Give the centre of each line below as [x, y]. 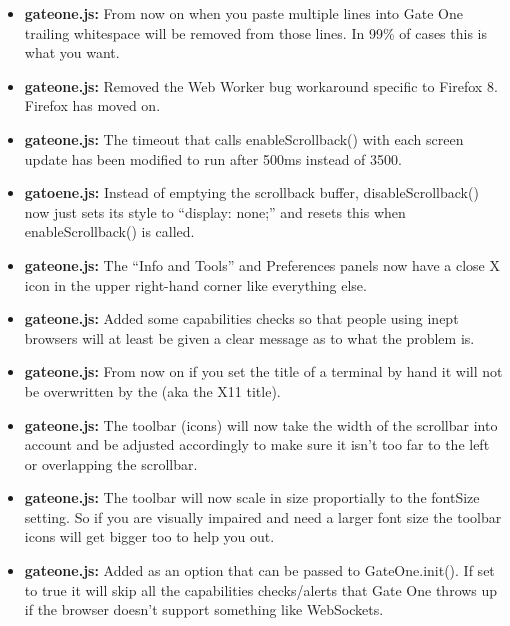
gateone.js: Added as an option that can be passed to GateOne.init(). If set [259, 570]
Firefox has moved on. [92, 105]
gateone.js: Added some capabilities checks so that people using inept [241, 318]
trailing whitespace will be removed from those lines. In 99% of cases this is [256, 32]
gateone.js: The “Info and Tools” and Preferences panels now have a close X [262, 264]
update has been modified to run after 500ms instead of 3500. [213, 158]
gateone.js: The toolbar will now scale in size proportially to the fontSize [252, 497]
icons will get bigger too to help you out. [149, 536]
